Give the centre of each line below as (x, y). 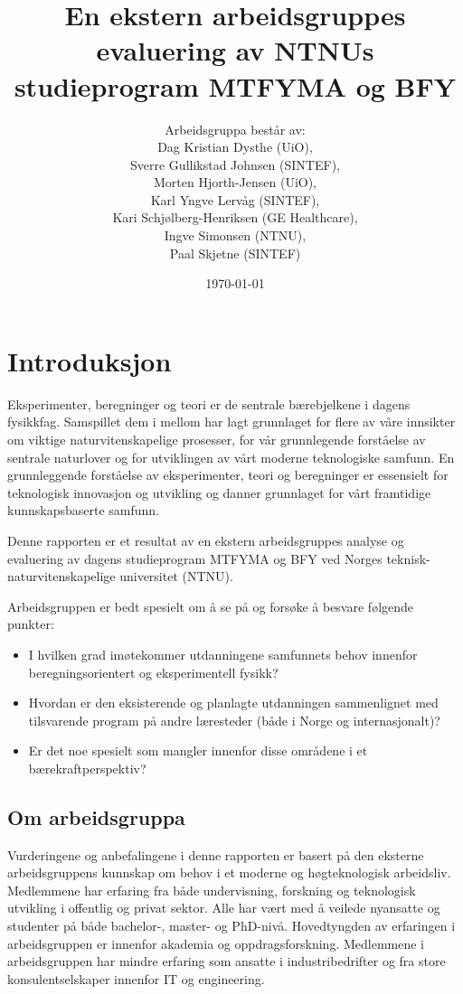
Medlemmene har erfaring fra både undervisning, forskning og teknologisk (212, 890)
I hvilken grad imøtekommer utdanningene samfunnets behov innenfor (223, 654)
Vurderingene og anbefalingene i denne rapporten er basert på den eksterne (216, 854)
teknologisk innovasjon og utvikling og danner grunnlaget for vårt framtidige (219, 492)
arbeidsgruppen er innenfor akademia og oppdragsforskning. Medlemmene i (216, 943)
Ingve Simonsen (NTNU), (235, 235)
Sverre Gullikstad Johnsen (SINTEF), (235, 164)
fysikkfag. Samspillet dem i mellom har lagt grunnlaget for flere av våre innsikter (231, 422)
